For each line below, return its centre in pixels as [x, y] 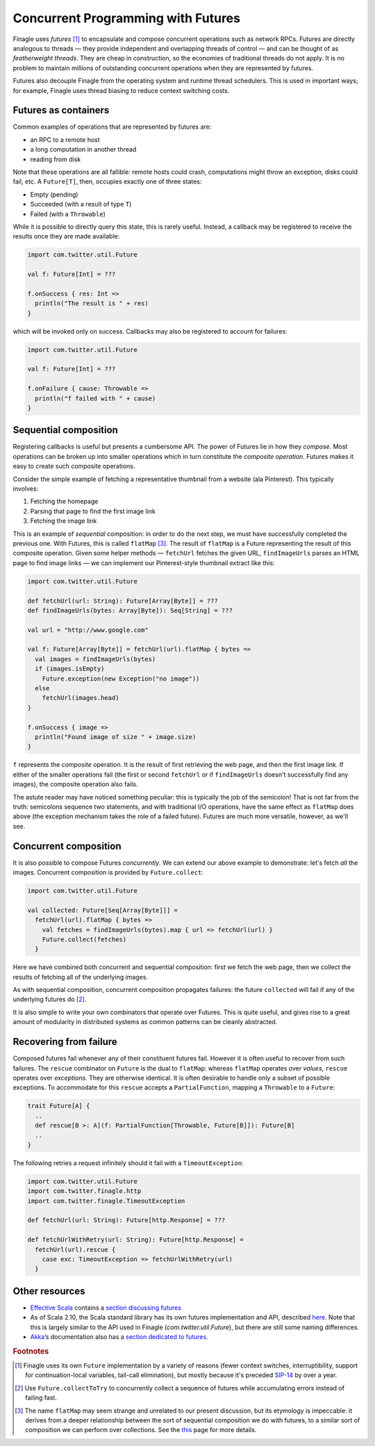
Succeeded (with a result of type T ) [81, 204]
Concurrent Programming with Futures [127, 18]
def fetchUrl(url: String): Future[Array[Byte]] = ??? [123, 601]
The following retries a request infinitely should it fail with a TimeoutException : [128, 1163]
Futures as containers [61, 110]
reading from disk [56, 159]
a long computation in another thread [83, 149]
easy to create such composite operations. [74, 466]
